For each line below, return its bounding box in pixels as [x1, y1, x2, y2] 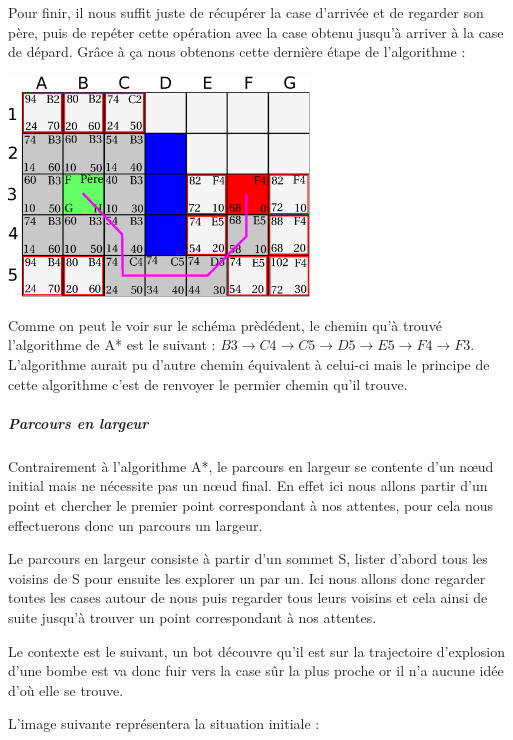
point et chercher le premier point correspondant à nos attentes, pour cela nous [8, 494, 494, 515]
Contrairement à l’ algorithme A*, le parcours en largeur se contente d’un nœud [8, 455, 494, 476]
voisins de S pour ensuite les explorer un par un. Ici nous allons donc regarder [8, 567, 486, 588]
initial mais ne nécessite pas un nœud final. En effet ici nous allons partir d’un [8, 475, 488, 496]
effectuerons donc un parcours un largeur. [8, 514, 263, 535]
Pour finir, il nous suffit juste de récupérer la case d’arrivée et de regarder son [8, 2, 484, 22]
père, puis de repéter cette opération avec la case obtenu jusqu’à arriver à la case [8, 21, 504, 42]
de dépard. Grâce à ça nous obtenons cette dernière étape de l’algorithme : [8, 41, 466, 62]
